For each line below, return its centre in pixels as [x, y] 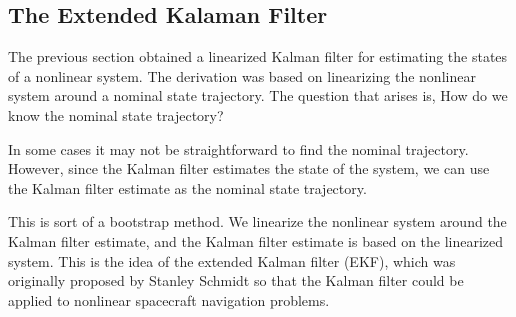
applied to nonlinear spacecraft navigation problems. [169, 299]
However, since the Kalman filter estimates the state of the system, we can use [249, 168]
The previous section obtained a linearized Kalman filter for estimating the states [258, 56]
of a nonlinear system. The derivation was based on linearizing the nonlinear [242, 75]
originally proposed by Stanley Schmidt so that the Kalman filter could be [236, 280]
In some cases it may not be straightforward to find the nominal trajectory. [238, 148]
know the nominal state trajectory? [116, 114]
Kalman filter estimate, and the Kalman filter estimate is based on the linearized [256, 240]
